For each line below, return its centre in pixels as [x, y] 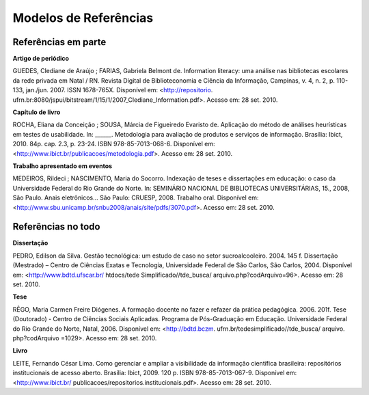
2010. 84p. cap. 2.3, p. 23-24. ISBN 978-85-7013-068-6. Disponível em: [114, 144]
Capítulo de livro [37, 112]
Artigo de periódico [41, 59]
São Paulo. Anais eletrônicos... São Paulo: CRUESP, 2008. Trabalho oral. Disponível [130, 197]
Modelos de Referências [83, 18]
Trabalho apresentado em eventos [63, 166]
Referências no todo [56, 227]
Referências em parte [59, 42]
